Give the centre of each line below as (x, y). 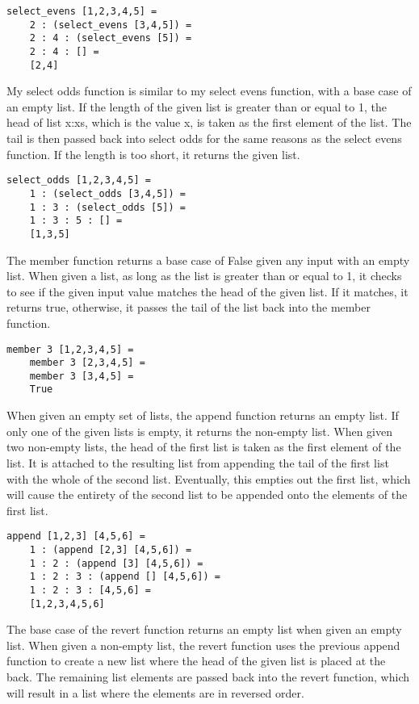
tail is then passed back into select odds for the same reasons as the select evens (204, 138)
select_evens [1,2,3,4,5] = (82, 11)
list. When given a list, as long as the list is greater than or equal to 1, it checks (204, 276)
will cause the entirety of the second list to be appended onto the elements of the (207, 494)
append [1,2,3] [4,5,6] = (76, 536)
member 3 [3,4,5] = (82, 376)
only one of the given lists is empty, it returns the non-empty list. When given (200, 431)
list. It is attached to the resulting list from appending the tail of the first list (198, 462)
